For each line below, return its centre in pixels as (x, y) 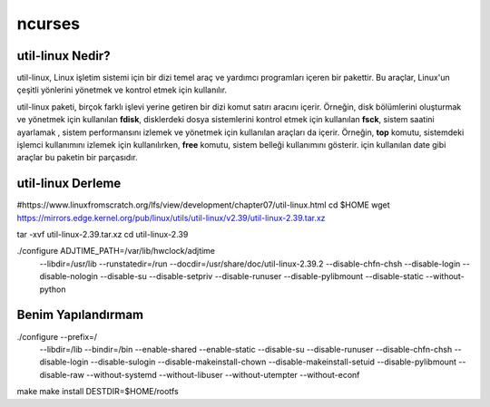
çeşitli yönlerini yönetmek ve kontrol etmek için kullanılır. (122, 90)
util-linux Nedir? (64, 56)
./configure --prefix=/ (57, 336)
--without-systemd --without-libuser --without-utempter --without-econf (223, 374)
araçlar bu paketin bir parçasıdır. (77, 158)
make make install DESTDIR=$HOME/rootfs (98, 392)
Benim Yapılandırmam (80, 315)
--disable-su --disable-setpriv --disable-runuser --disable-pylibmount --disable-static (262, 276)
